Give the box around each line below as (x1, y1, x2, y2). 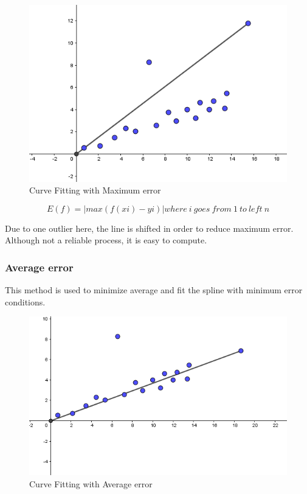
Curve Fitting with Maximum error (29, 184, 161, 197)
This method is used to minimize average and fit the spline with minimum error (5, 284, 303, 296)
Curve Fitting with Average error (29, 477, 153, 490)
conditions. (5, 295, 46, 308)
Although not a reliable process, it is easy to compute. (5, 234, 207, 246)
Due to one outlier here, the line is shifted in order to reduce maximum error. (5, 221, 294, 234)
